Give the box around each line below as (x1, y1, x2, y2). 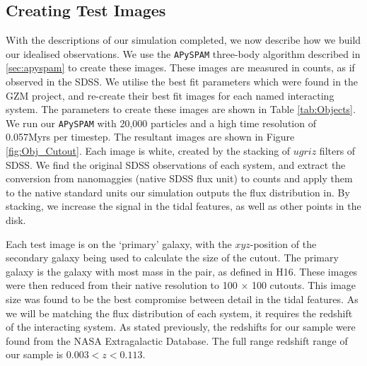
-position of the (250, 236, 317, 251)
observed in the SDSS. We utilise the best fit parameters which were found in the (6, 74, 359, 89)
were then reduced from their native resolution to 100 (6, 278, 238, 293)
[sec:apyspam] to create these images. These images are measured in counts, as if (6, 60, 355, 75)
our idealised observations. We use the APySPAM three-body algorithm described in (6, 46, 361, 61)
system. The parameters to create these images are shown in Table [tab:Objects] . (6, 102, 356, 117)
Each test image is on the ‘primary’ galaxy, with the (6, 236, 232, 251)
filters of (319, 143, 356, 158)
